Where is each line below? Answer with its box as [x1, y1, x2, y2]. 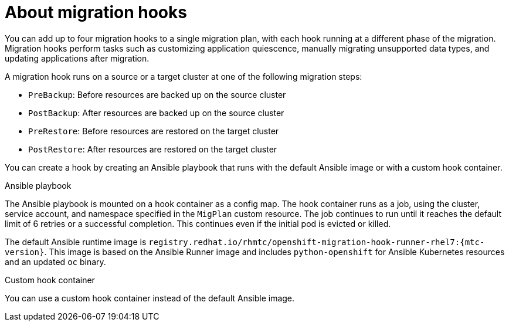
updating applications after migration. [5, 53, 150, 63]
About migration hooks [5, 2, 187, 22]
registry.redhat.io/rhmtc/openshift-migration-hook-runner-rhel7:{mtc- [148, 237, 485, 247]
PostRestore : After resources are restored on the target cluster [28, 144, 277, 154]
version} [5, 247, 45, 257]
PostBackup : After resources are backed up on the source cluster [28, 107, 284, 118]
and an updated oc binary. [5, 256, 106, 267]
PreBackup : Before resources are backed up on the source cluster [28, 89, 286, 100]
